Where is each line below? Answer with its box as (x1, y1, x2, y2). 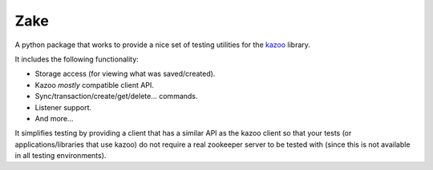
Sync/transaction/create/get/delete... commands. (34, 92, 198, 101)
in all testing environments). (14, 151, 107, 160)
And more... (34, 113, 74, 123)
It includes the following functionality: (14, 54, 140, 64)
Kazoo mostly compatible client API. (34, 80, 154, 89)
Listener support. (34, 102, 92, 112)
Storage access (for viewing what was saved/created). (34, 69, 216, 79)
